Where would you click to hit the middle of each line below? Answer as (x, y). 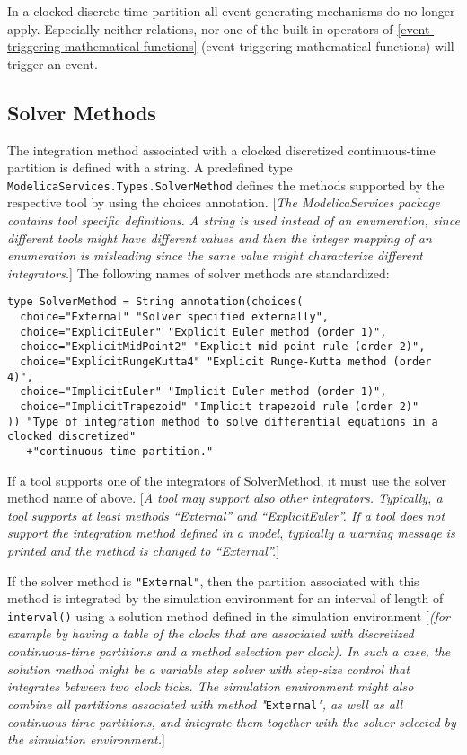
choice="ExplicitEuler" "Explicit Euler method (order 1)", (203, 332)
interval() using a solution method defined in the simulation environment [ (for (229, 615)
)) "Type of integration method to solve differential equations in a (223, 421)
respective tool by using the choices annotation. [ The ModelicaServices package (224, 202)
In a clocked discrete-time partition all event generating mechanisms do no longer (231, 11)
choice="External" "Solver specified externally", (174, 317)
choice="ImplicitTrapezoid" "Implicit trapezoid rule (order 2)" (220, 406)
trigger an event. (53, 63)
